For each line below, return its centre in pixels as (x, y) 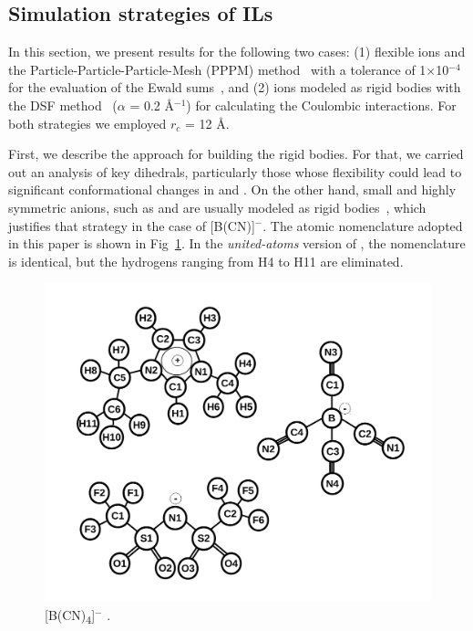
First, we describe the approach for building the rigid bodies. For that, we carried (236, 154)
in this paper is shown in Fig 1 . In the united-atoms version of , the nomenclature (237, 243)
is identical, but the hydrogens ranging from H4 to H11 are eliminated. (206, 261)
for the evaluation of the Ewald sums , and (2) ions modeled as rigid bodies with (235, 87)
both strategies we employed (87, 123)
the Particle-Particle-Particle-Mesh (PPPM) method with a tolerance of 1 (217, 69)
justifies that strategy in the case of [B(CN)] (132, 225)
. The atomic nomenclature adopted (363, 225)
